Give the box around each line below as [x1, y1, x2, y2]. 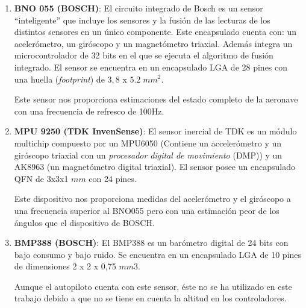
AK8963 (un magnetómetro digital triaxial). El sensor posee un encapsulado [14, 160, 295, 173]
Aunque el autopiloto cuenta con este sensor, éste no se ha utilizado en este [14, 280, 292, 292]
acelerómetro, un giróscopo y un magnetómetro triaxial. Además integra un [14, 37, 293, 49]
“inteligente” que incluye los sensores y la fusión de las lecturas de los [14, 13, 270, 26]
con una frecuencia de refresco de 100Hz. [14, 104, 164, 117]
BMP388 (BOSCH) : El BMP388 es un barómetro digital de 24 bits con [14, 236, 289, 249]
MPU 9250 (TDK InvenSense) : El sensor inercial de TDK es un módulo [14, 125, 297, 137]
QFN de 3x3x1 [14, 172, 69, 184]
